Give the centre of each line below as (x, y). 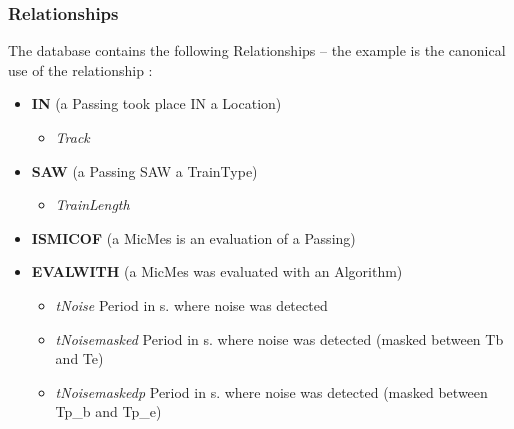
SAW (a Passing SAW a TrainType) (144, 170)
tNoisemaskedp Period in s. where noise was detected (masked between (271, 391)
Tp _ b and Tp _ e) (108, 411)
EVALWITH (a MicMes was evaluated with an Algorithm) (217, 271)
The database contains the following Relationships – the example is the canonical (257, 50)
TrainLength (92, 204)
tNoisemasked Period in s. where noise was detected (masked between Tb (279, 338)
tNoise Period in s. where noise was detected (191, 304)
